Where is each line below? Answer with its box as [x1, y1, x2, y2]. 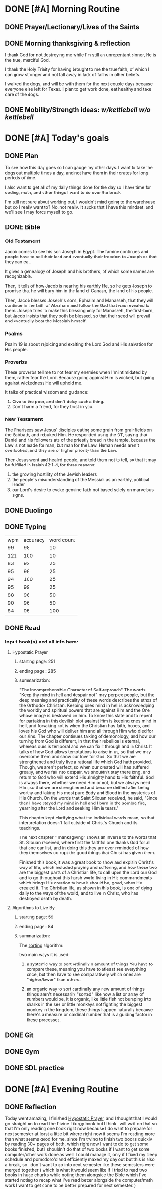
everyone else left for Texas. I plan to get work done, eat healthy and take [5, 86, 152, 92]
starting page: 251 [19, 659, 56, 665]
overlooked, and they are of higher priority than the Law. [5, 448, 118, 453]
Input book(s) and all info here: [5, 638, 79, 645]
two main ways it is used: [19, 952, 70, 958]
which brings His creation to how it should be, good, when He [19, 880, 143, 886]
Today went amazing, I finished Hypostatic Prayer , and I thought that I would [5, 1115, 157, 1121]
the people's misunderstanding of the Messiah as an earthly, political [12, 477, 149, 482]
